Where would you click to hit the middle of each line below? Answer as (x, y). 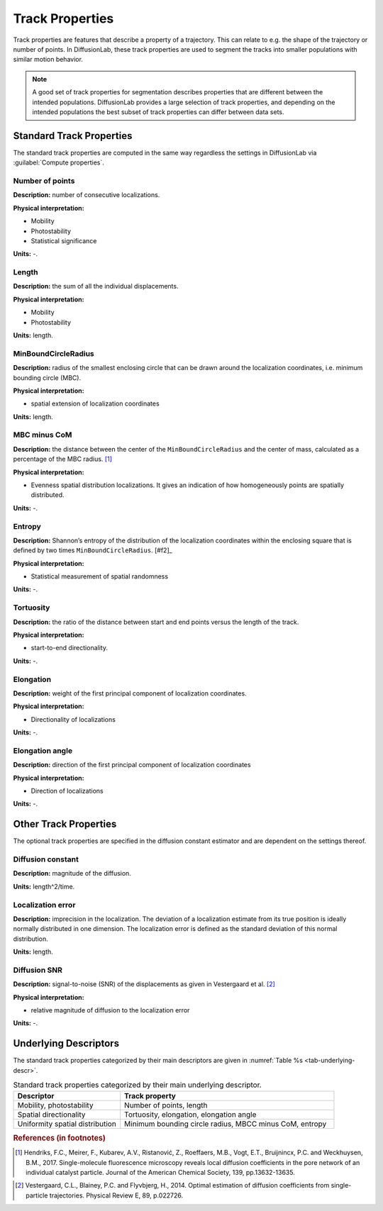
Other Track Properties (65, 824)
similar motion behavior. (48, 60)
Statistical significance (64, 240)
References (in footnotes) (60, 1138)
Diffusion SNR (38, 970)
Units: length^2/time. (44, 886)
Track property (150, 1095)
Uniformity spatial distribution (67, 1124)
